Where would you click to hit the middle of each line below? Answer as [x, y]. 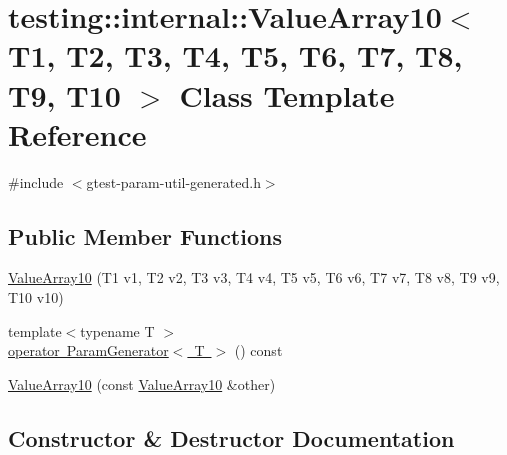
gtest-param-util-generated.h [173, 181]
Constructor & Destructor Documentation [231, 437]
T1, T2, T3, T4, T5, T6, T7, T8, [235, 55]
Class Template [287, 94]
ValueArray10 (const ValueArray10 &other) [142, 383]
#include [36, 181]
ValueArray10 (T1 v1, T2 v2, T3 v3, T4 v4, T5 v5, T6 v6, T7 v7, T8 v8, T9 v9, [254, 277]
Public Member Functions [145, 235]
